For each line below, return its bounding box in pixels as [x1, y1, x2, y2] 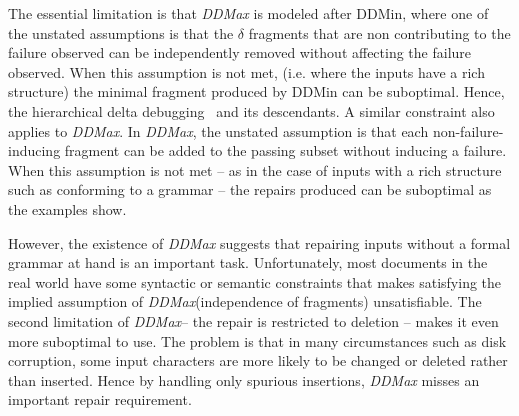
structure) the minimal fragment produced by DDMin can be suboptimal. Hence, [8, 81, 505, 102]
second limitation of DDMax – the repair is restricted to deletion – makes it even [8, 310, 499, 331]
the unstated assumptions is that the [8, 22, 234, 43]
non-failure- [432, 120, 504, 141]
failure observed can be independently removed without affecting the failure [8, 42, 472, 63]
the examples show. [8, 198, 127, 219]
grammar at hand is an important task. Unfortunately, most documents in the [8, 252, 488, 273]
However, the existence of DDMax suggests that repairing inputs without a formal [8, 232, 511, 253]
